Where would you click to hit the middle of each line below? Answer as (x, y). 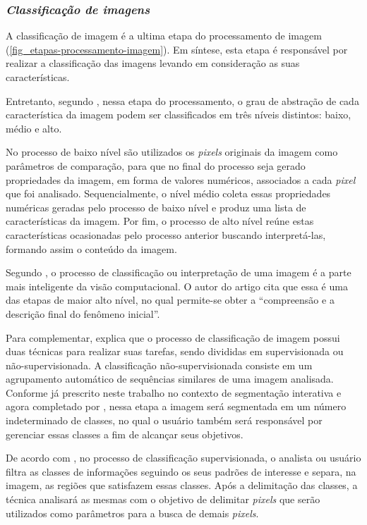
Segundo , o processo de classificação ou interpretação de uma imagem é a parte (179, 272)
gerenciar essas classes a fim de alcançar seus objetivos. (125, 434)
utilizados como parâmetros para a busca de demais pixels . (132, 513)
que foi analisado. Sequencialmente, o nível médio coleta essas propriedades (168, 193)
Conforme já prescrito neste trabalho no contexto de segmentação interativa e (174, 392)
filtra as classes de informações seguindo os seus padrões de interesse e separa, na (181, 471)
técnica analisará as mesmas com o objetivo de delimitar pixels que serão (163, 499)
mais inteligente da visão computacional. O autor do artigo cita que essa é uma (177, 286)
